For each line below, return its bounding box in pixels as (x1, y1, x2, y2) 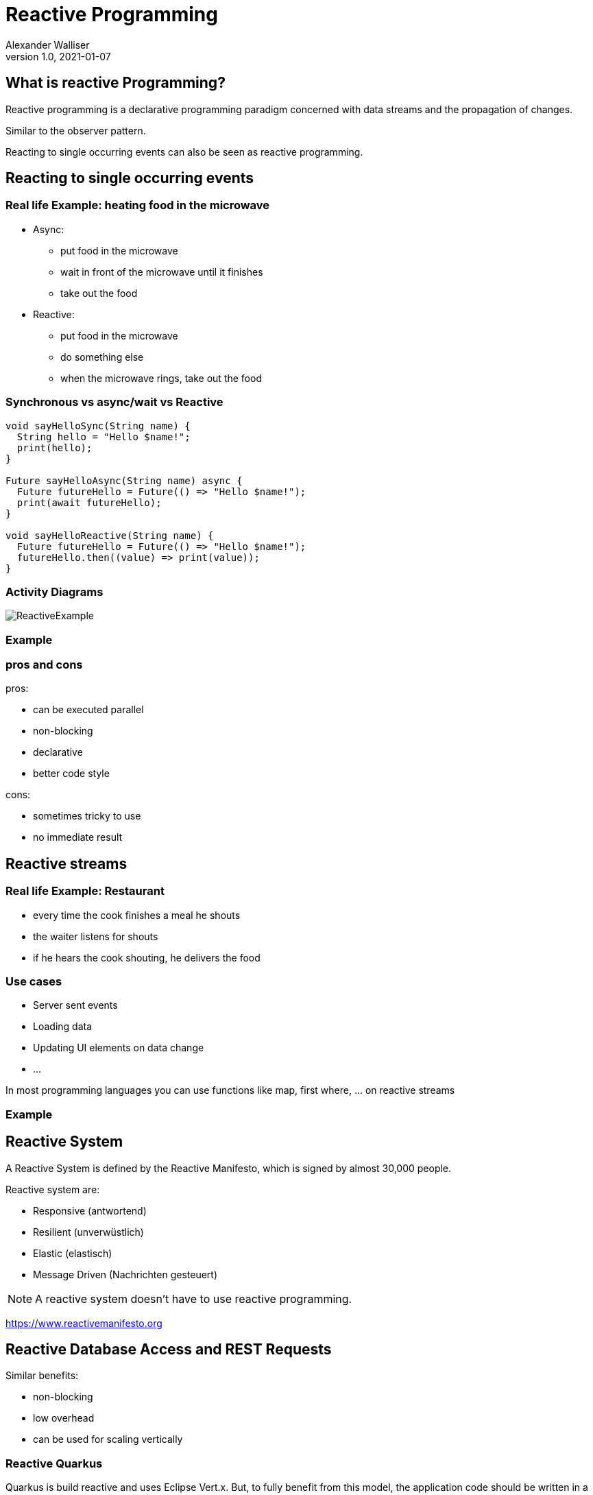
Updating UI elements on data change (33, 1042, 204, 1054)
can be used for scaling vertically (33, 1433, 183, 1446)
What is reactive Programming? (5, 74, 226, 92)
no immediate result (33, 831, 123, 844)
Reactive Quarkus (5, 1456, 103, 1470)
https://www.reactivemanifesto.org (5, 1317, 162, 1329)
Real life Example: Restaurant (5, 884, 165, 898)
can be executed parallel (33, 704, 144, 716)
